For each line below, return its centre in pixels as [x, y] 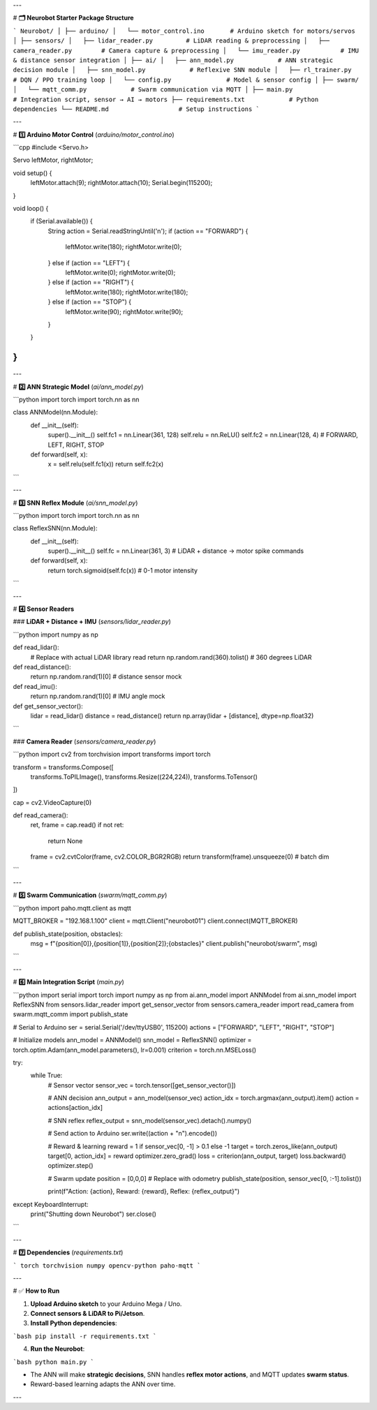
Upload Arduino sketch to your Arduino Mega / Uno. [106, 1304]
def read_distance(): [42, 667]
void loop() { [31, 209]
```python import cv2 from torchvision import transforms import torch [112, 755]
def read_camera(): [40, 815]
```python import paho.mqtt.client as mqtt [72, 908]
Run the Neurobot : [58, 1349]
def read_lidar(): [36, 647]
